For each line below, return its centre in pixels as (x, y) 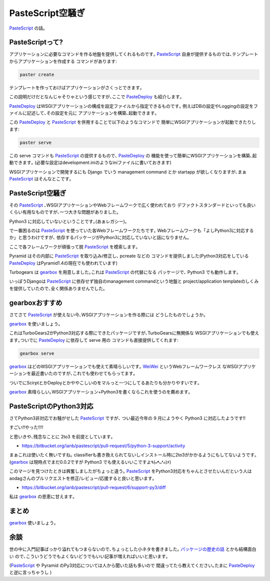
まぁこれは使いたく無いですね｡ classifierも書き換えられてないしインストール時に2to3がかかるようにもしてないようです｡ (133, 455)
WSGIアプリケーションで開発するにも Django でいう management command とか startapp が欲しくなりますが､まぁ (128, 172)
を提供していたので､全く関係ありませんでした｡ (57, 288)
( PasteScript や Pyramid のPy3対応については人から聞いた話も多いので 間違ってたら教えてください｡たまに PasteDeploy (132, 565)
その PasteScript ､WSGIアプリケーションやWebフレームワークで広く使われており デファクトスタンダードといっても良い (132, 205)
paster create (37, 74)
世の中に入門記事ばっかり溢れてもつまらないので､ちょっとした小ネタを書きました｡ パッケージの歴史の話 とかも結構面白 (133, 549)
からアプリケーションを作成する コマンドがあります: (63, 61)
